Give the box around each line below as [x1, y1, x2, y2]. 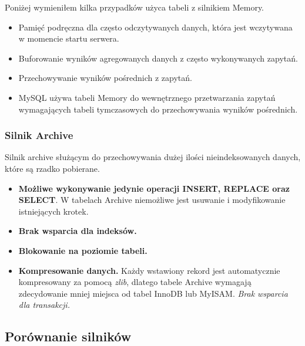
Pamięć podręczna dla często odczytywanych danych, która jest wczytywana [18, 21, 293, 33]
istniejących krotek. [18, 205, 89, 217]
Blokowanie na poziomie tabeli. [18, 244, 148, 256]
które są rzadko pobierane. [5, 162, 100, 174]
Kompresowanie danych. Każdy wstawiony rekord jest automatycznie [18, 264, 280, 276]
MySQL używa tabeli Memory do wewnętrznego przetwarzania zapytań [18, 91, 276, 103]
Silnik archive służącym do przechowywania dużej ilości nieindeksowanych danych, [5, 151, 301, 163]
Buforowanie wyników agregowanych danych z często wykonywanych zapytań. [18, 52, 298, 64]
